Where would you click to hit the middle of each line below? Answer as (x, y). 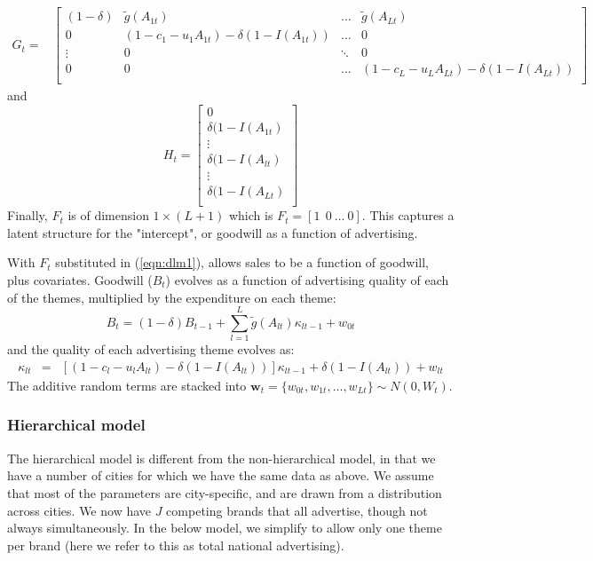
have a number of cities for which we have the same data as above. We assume (221, 475)
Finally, (28, 215)
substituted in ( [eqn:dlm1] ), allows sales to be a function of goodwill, (242, 262)
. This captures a (408, 215)
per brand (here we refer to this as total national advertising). (176, 545)
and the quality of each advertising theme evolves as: (151, 349)
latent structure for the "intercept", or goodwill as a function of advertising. (213, 232)
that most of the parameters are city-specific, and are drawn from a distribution (225, 492)
